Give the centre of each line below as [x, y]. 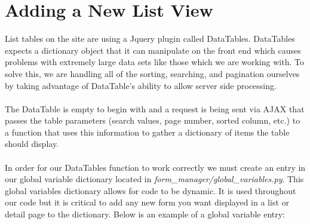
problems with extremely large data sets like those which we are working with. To [154, 62]
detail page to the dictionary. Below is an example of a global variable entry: [145, 214]
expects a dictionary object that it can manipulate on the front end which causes [153, 50]
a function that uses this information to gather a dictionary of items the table [147, 132]
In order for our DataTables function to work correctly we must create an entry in [155, 167]
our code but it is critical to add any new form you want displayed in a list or [147, 202]
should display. [32, 144]
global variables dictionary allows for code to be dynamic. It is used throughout [151, 190]
